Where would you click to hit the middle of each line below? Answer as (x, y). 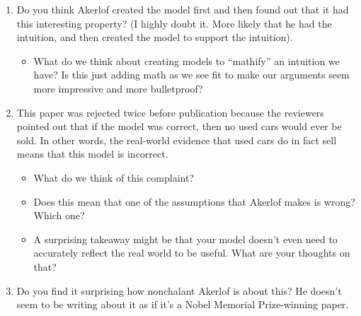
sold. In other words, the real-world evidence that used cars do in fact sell (177, 140)
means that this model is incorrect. (92, 154)
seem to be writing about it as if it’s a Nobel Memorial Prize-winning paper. (183, 304)
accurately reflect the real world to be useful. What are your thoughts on (192, 253)
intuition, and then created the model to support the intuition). (155, 37)
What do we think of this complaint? (114, 177)
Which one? (59, 215)
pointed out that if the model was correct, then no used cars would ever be (179, 126)
